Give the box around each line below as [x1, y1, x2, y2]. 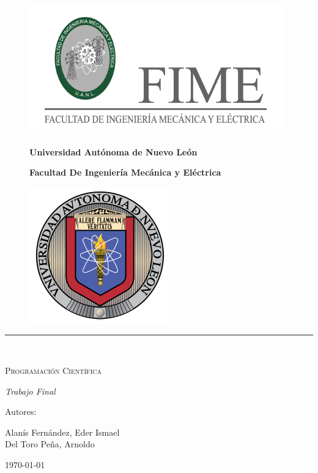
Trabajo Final [5, 384, 56, 397]
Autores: [5, 405, 37, 418]
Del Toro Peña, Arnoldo [5, 438, 95, 450]
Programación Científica [5, 363, 102, 376]
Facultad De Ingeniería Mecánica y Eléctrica [29, 166, 221, 179]
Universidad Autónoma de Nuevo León [29, 145, 198, 158]
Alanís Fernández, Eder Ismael [5, 425, 120, 438]
